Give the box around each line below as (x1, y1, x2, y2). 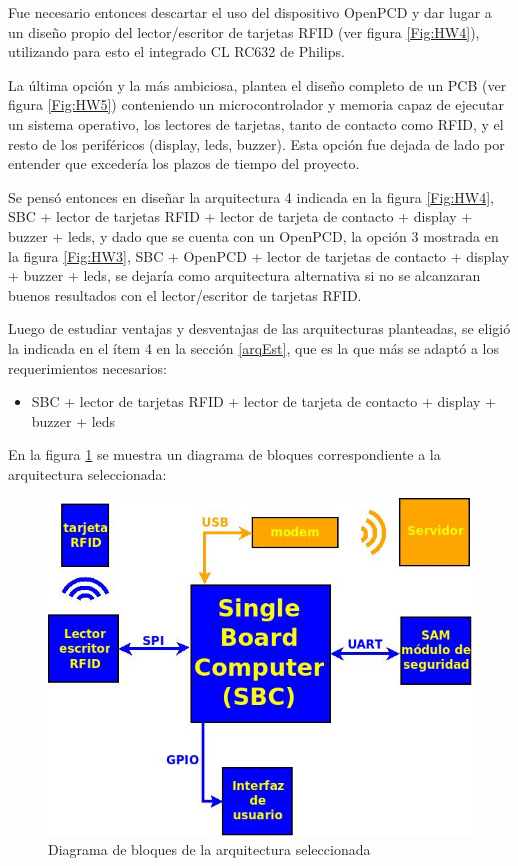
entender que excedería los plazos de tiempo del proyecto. (8, 153, 360, 174)
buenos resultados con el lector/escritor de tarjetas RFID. (8, 284, 362, 305)
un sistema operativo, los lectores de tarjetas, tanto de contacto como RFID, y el (8, 113, 504, 134)
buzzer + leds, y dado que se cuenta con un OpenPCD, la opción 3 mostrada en (8, 225, 499, 246)
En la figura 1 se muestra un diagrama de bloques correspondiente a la (8, 444, 441, 465)
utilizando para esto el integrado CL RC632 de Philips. (8, 41, 345, 62)
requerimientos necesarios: (8, 357, 167, 378)
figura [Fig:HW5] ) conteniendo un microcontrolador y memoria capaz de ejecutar (8, 94, 504, 115)
